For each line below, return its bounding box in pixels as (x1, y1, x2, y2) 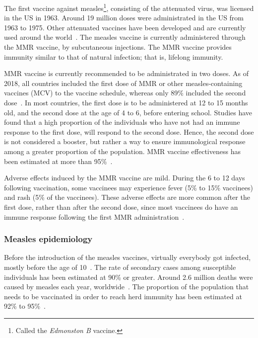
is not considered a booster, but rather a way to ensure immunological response (4, 136, 246, 147)
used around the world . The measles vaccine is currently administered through (4, 32, 246, 42)
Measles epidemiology (4, 233, 93, 245)
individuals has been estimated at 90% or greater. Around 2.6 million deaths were (4, 271, 253, 282)
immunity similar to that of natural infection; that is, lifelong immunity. (4, 51, 223, 62)
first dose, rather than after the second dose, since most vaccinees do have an (4, 201, 238, 212)
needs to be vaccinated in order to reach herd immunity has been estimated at (4, 291, 242, 301)
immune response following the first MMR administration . (4, 211, 185, 222)
